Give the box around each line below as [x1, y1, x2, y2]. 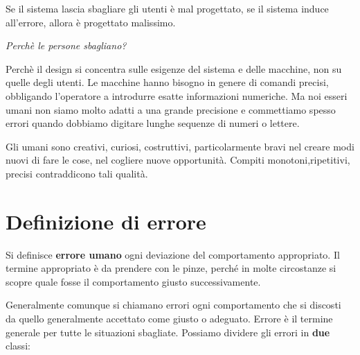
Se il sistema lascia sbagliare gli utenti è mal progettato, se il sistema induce [6, 1, 329, 15]
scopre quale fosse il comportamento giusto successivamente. [6, 274, 261, 288]
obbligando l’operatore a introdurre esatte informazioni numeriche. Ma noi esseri [6, 88, 348, 103]
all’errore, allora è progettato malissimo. [6, 15, 176, 29]
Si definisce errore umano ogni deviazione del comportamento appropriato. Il [6, 247, 340, 261]
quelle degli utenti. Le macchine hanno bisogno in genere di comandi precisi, [6, 75, 329, 89]
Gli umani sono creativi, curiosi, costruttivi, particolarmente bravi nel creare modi [6, 139, 354, 153]
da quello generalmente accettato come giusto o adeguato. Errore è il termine [6, 311, 333, 326]
